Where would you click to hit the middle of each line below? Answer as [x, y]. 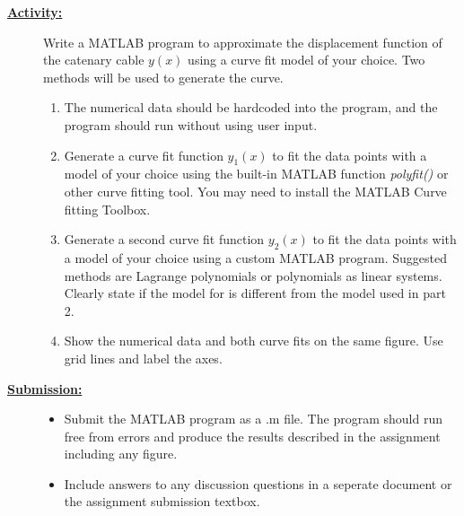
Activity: [35, 12]
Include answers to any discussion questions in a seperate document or [258, 483]
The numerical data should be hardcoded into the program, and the [251, 107]
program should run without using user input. [191, 124]
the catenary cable [94, 60]
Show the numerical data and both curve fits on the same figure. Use [254, 341]
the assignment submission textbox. [162, 501]
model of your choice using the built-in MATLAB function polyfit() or [256, 174]
